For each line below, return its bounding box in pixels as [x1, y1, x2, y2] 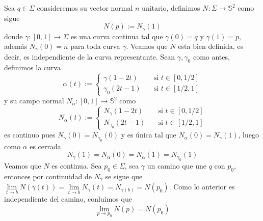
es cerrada [30, 141, 61, 151]
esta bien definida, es [178, 41, 244, 51]
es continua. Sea [51, 160, 102, 171]
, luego [238, 129, 259, 140]
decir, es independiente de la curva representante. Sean [4, 51, 175, 62]
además [4, 41, 28, 51]
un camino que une [147, 160, 207, 171]
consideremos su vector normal [37, 3, 133, 13]
